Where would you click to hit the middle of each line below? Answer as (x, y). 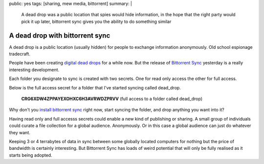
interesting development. (34, 70)
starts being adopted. (31, 155)
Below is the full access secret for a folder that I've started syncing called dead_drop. (95, 87)
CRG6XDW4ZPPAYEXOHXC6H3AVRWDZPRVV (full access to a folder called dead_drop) (112, 99)
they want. (20, 132)
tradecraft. (20, 54)
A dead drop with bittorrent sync (60, 35)
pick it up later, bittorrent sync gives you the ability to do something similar (96, 21)
